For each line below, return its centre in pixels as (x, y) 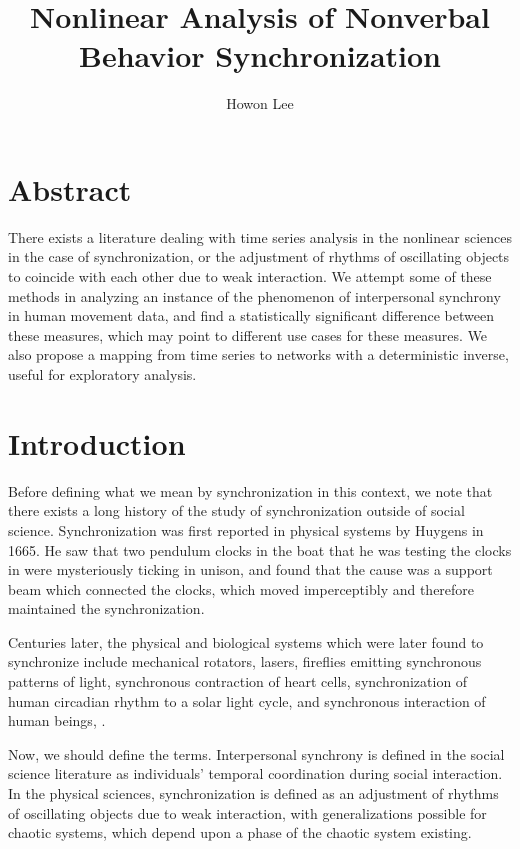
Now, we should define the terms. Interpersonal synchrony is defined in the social (256, 753)
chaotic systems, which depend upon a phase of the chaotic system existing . (240, 832)
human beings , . (57, 720)
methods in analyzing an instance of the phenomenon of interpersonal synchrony (254, 295)
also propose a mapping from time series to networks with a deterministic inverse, (258, 354)
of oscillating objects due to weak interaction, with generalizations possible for (247, 812)
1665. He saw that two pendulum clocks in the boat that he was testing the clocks (260, 549)
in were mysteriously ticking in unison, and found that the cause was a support (250, 569)
